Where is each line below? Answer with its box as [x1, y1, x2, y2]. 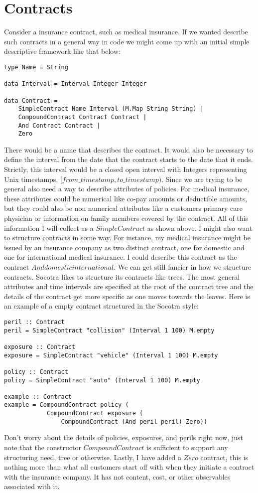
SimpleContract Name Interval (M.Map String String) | [18, 105, 204, 113]
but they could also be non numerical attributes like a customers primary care [4, 203, 243, 213]
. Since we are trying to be [161, 173, 243, 184]
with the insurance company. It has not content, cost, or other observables [4, 471, 231, 482]
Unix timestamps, [4, 173, 58, 184]
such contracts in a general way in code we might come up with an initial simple [4, 36, 250, 46]
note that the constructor [4, 442, 81, 453]
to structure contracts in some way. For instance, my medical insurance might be [4, 232, 251, 243]
